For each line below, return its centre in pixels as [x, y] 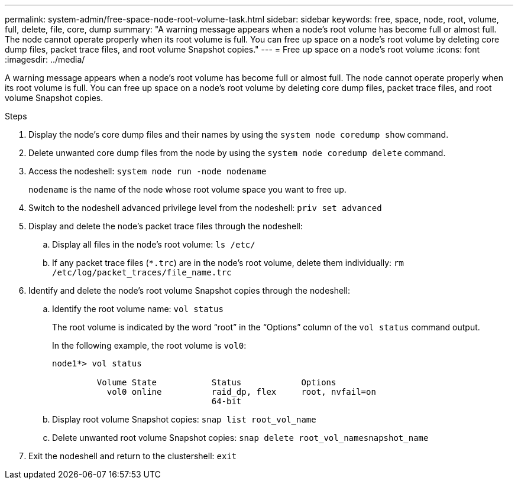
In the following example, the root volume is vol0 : [149, 345]
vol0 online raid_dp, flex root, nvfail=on [241, 392]
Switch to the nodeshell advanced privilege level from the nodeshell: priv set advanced [205, 208]
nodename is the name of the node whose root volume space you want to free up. [187, 189]
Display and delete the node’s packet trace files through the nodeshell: [166, 226]
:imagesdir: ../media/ [45, 59]
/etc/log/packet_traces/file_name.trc [142, 272]
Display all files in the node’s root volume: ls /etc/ [154, 244]
